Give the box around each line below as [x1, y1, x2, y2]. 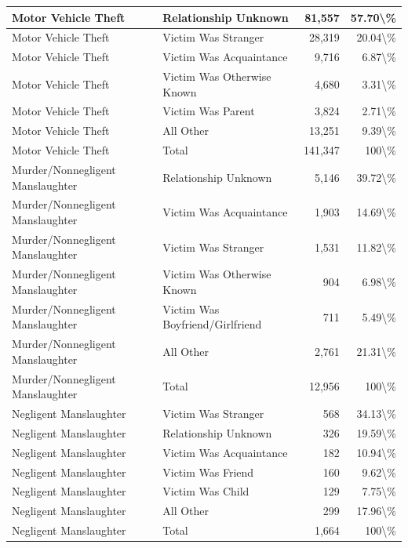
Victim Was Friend [162, 463, 254, 480]
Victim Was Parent [162, 103, 255, 119]
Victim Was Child [162, 483, 250, 499]
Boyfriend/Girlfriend [162, 316, 262, 332]
